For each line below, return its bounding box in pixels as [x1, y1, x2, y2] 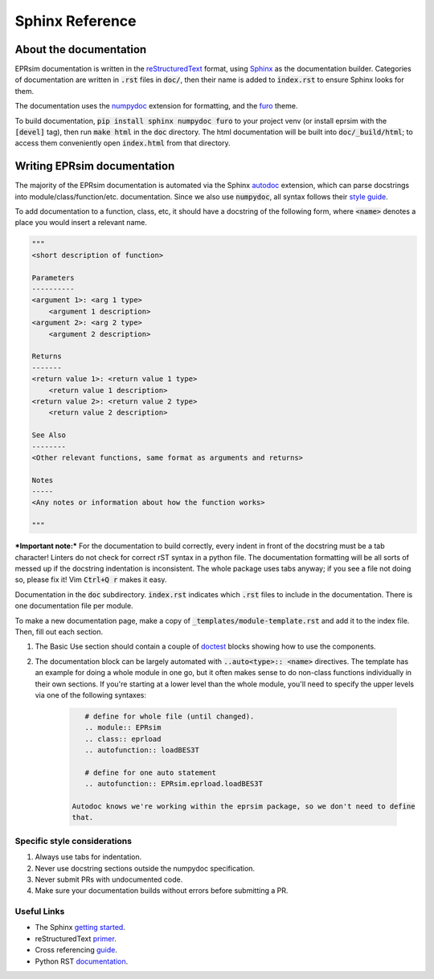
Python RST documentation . [35, 956, 129, 966]
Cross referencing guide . [35, 945, 118, 955]
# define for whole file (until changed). [84, 711, 255, 721]
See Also [31, 431, 67, 440]
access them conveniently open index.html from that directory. [14, 138, 231, 148]
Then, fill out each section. [14, 627, 104, 637]
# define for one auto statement [84, 768, 217, 777]
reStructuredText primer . [35, 933, 117, 944]
